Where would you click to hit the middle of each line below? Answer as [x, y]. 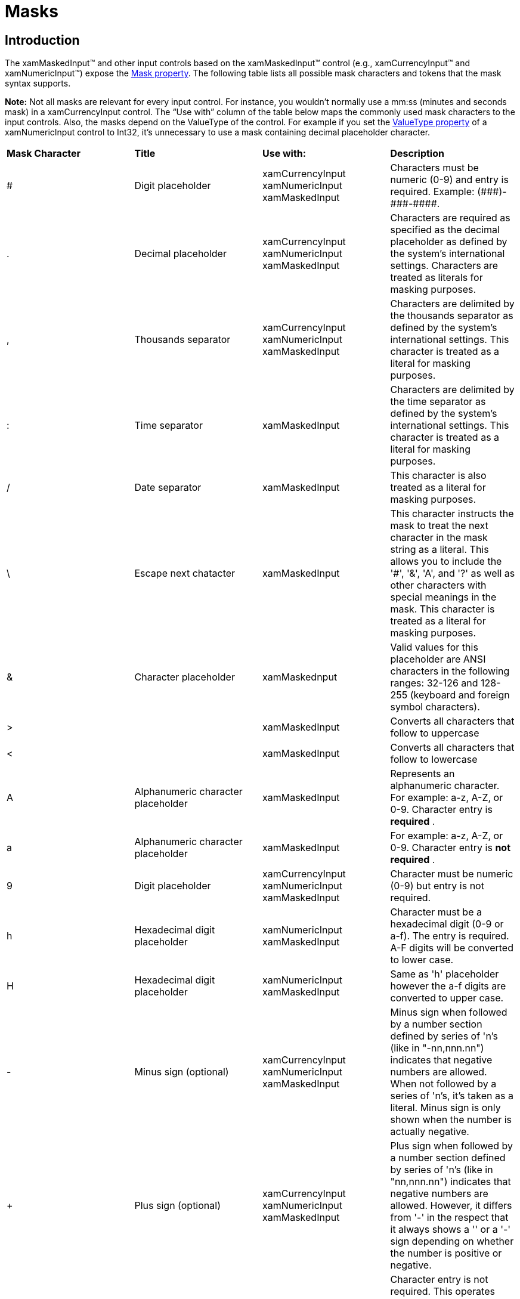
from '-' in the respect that [449, 1218]
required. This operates [442, 1292]
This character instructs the [452, 514]
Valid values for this [434, 647]
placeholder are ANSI [438, 659]
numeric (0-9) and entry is [449, 180]
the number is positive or [446, 1253]
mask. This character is [442, 609]
